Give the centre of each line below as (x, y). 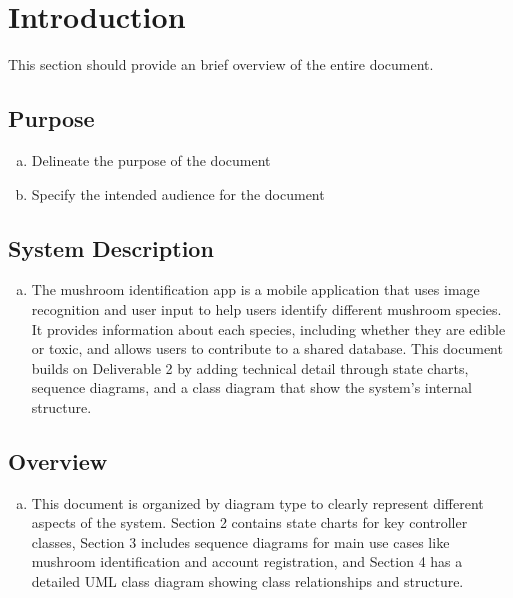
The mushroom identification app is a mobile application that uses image (255, 289)
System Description (111, 247)
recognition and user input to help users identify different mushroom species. (266, 308)
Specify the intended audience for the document (178, 193)
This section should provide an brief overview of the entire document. (221, 64)
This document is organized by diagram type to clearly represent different (257, 502)
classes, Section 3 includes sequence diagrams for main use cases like (240, 541)
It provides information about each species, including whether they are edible (268, 328)
